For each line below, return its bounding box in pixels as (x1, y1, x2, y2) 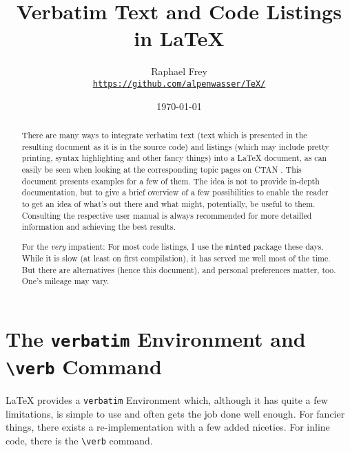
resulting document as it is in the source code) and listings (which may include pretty (21, 140, 329, 152)
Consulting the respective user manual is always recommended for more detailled (21, 209, 312, 221)
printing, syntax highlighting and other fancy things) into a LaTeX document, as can (21, 152, 327, 164)
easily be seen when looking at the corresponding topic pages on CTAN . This (21, 163, 302, 175)
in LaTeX (134, 24, 225, 52)
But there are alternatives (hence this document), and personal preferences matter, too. (21, 263, 336, 275)
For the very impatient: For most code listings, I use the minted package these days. (21, 240, 324, 252)
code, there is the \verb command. (6, 433, 153, 448)
